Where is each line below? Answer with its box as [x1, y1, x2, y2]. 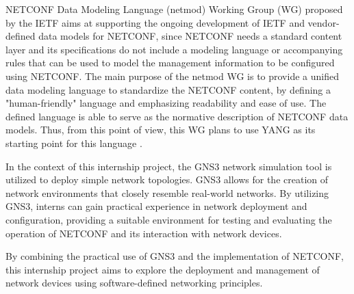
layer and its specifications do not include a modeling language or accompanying [5, 42, 343, 56]
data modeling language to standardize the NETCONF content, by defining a [5, 82, 331, 96]
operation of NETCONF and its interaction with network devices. [5, 226, 282, 240]
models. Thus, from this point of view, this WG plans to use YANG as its [5, 122, 316, 137]
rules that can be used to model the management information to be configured [5, 55, 335, 70]
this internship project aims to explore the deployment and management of [5, 262, 320, 276]
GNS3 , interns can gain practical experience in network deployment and [5, 199, 307, 213]
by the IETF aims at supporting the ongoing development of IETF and [5, 15, 305, 29]
